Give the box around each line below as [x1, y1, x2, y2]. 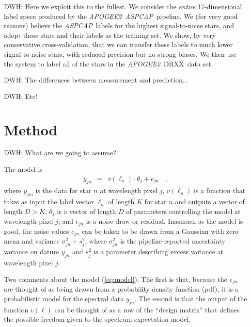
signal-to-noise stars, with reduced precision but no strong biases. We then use [4, 49, 236, 59]
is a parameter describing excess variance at [94, 246, 224, 257]
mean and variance [4, 236, 60, 246]
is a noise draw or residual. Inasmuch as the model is [86, 216, 243, 226]
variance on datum [4, 246, 59, 257]
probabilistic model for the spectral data [4, 293, 124, 303]
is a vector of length [57, 206, 116, 216]
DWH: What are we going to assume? [4, 147, 116, 158]
